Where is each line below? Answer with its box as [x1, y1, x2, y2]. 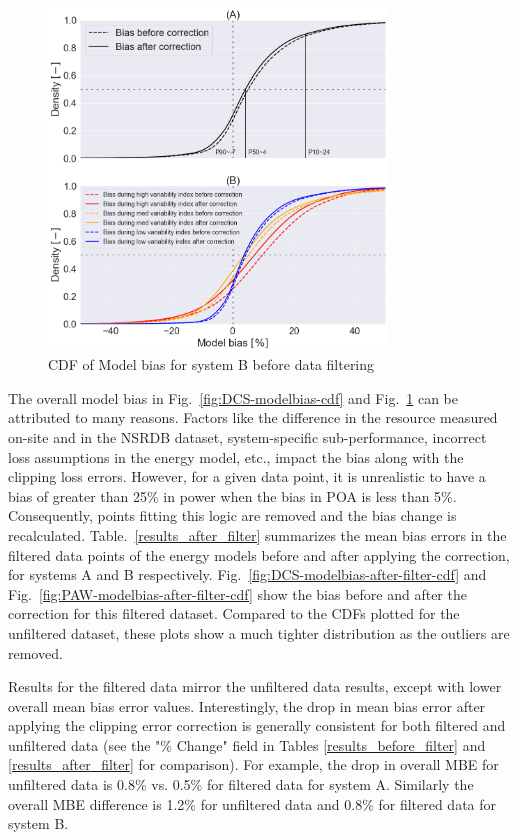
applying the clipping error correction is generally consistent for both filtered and [8, 715, 506, 736]
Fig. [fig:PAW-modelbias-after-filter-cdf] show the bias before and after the [8, 583, 467, 604]
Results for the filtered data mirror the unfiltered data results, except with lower [8, 676, 502, 697]
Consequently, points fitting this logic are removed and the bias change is [8, 505, 457, 526]
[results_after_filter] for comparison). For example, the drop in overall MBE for [8, 754, 499, 775]
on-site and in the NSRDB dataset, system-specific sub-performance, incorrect [8, 426, 487, 447]
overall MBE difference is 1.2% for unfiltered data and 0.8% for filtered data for [8, 793, 497, 814]
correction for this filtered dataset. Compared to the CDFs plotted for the [8, 603, 460, 624]
